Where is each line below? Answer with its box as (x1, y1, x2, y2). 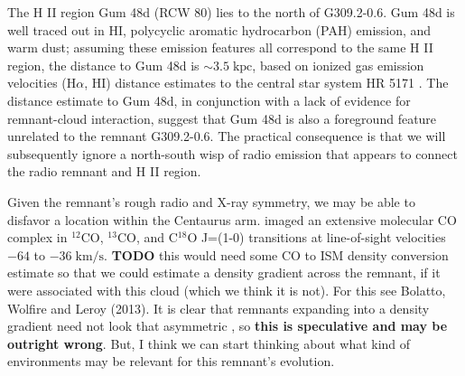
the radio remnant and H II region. (7, 162, 201, 181)
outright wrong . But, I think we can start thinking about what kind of (7, 334, 411, 352)
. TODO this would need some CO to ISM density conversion (104, 245, 449, 264)
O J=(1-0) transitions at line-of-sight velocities (187, 228, 446, 247)
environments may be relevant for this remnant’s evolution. (7, 352, 335, 371)
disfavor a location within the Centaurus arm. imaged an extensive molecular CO (7, 210, 457, 229)
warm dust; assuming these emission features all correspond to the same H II (7, 38, 433, 57)
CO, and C (116, 228, 178, 247)
